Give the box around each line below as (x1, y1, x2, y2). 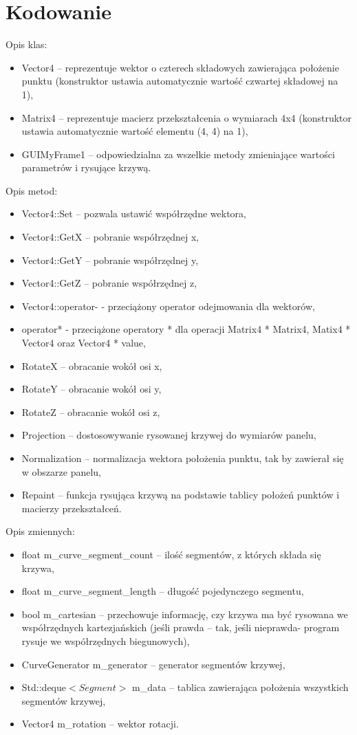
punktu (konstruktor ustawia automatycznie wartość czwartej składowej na (21, 74, 338, 88)
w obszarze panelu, (21, 464, 102, 479)
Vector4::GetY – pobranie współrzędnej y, (21, 252, 199, 267)
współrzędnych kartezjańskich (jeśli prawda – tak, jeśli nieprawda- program (21, 620, 340, 635)
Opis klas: (6, 37, 47, 52)
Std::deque (21, 680, 66, 694)
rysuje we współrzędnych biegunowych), (21, 633, 190, 648)
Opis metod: (6, 183, 58, 197)
